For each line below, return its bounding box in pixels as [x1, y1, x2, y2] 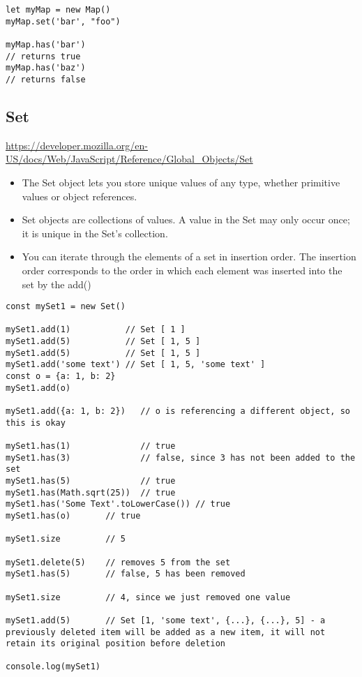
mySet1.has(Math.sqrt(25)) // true [6, 487, 176, 498]
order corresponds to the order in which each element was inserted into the [22, 262, 342, 277]
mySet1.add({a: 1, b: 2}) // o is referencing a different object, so [6, 406, 350, 417]
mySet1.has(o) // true [6, 510, 141, 521]
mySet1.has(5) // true [6, 475, 176, 486]
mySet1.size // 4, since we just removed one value [6, 592, 291, 602]
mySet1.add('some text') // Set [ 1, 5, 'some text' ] [6, 359, 266, 370]
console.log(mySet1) [6, 662, 101, 672]
